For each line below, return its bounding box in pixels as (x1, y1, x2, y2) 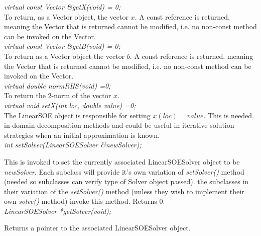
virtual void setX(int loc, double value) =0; (4, 100, 136, 110)
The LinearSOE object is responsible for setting (4, 110, 151, 120)
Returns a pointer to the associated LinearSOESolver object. (4, 222, 191, 233)
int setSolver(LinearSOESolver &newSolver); (4, 139, 142, 150)
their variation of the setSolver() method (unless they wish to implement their (4, 186, 244, 196)
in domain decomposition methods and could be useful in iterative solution (4, 120, 234, 130)
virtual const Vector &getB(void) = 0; (4, 41, 120, 51)
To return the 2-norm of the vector (4, 90, 111, 101)
